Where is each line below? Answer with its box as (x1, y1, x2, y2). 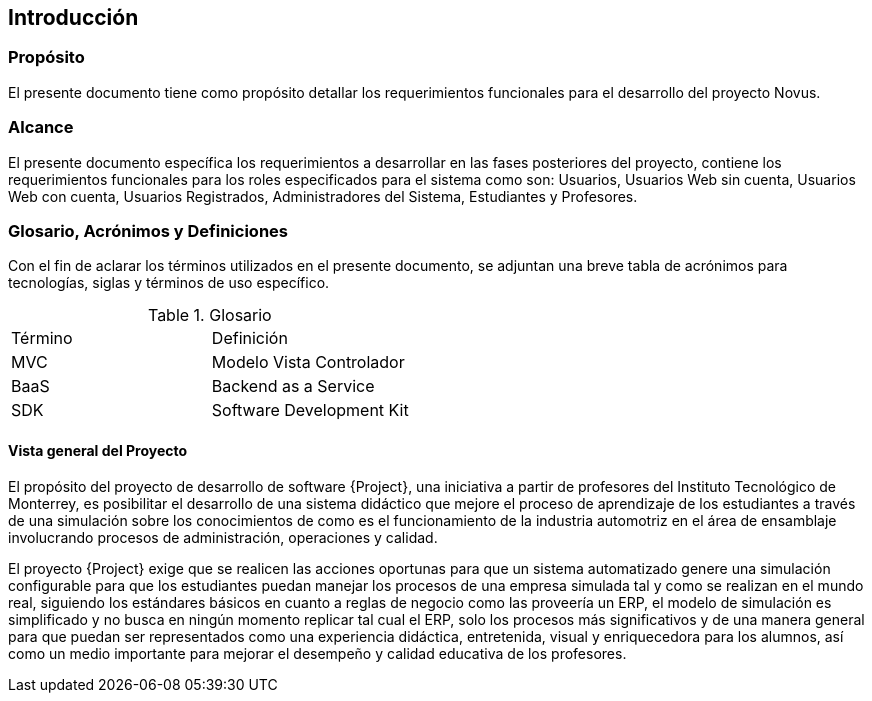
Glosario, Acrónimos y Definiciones (8, 220, 288, 241)
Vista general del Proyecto (8, 441, 188, 459)
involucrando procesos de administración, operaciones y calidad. (8, 528, 438, 546)
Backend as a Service (211, 376, 375, 397)
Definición (211, 328, 288, 349)
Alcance (8, 117, 74, 138)
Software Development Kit (211, 400, 409, 421)
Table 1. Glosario (147, 305, 272, 326)
